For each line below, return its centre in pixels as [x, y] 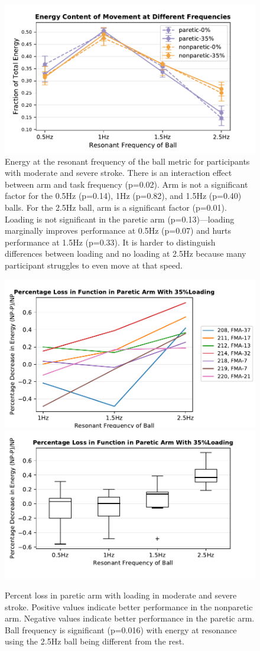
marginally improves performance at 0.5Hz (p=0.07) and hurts [118, 230]
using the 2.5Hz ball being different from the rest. [95, 641]
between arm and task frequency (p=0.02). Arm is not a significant [126, 184]
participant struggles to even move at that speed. [94, 265]
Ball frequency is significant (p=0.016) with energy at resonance [121, 629]
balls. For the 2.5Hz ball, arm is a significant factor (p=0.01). [116, 207]
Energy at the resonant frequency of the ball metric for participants [127, 161]
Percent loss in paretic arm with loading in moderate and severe [121, 595]
